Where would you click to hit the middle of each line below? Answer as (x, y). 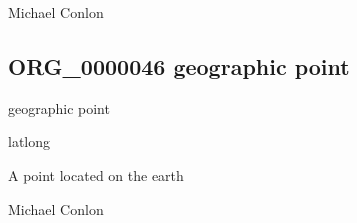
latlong (29, 141)
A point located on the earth (96, 174)
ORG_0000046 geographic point (179, 65)
